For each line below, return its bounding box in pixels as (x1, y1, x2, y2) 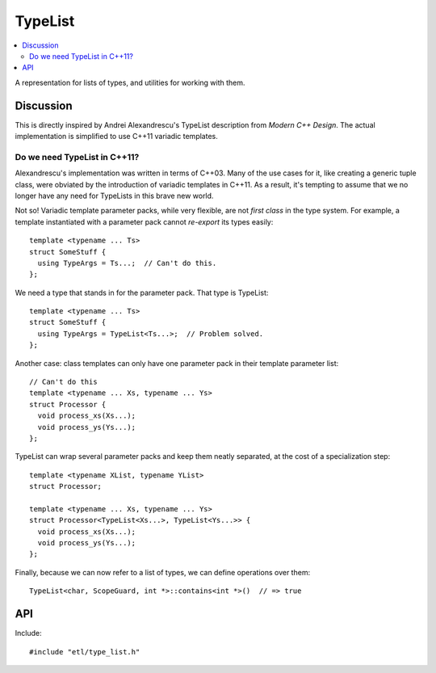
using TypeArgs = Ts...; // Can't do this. (37, 259, 217, 267)
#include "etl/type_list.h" (29, 647, 140, 656)
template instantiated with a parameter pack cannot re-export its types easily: (15, 217, 274, 226)
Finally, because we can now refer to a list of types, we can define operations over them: (15, 567, 311, 577)
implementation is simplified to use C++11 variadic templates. (15, 132, 218, 141)
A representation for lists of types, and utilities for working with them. (15, 78, 245, 87)
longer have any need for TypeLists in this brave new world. (15, 191, 214, 200)
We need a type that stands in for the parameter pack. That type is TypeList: (15, 288, 269, 297)
